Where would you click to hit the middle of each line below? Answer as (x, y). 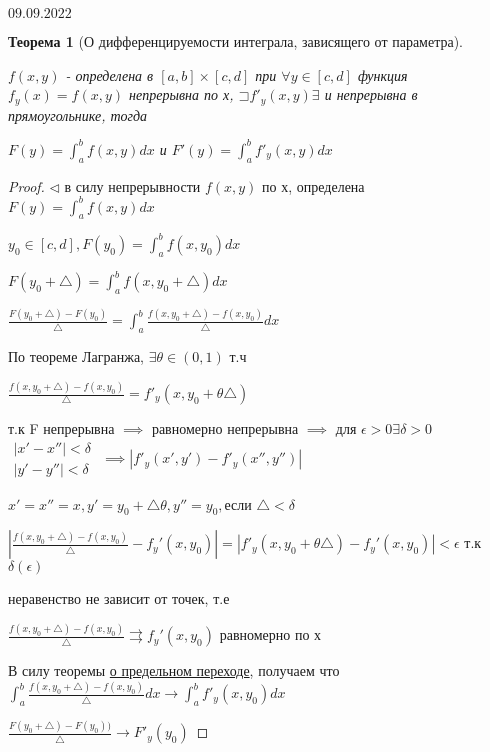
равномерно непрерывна (225, 428)
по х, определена (313, 185)
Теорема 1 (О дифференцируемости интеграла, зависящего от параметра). (236, 41)
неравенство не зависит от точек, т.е (119, 598)
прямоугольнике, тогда (78, 114)
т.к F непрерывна (61, 428)
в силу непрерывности (132, 185)
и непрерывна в (371, 94)
